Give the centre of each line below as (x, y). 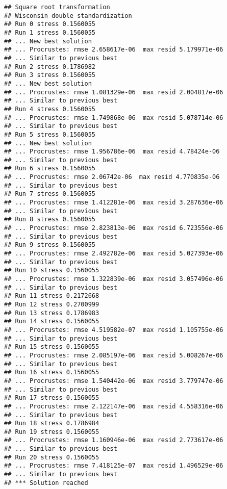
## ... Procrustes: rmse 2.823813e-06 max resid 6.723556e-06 (114, 228)
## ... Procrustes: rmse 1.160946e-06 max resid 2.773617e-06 (114, 440)
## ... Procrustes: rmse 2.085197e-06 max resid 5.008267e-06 (114, 355)
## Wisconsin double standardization (68, 16)
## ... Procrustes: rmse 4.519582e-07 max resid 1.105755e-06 (114, 330)
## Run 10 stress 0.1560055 (52, 271)
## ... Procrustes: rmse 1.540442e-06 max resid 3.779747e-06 (114, 381)
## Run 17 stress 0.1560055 (52, 398)
